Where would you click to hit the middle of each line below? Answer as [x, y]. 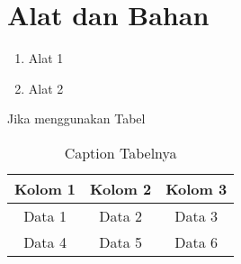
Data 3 [196, 215]
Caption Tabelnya [120, 152]
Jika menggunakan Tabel [76, 118]
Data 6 [196, 241]
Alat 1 [46, 58]
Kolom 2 [121, 188]
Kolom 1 [45, 188]
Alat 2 [46, 88]
